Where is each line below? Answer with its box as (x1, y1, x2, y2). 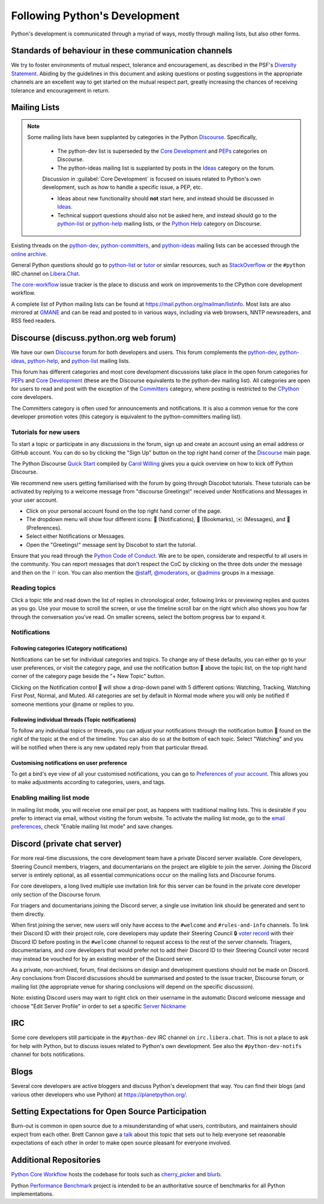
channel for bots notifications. (11, 1051, 85, 1058)
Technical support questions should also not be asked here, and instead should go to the (57, 211, 277, 219)
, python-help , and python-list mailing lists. (24, 357, 131, 364)
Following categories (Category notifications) (11, 644, 128, 652)
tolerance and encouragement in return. (11, 87, 110, 94)
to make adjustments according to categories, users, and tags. (11, 779, 166, 786)
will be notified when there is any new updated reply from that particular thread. (11, 744, 209, 751)
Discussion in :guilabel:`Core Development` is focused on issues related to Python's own (42, 175, 261, 182)
